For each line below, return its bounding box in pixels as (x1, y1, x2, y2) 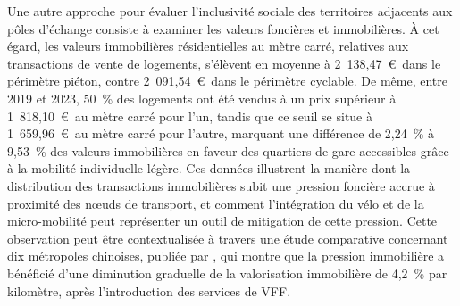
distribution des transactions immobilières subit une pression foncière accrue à (7, 176, 435, 194)
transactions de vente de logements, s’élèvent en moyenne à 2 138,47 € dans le (7, 54, 441, 72)
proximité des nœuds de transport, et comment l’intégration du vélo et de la (7, 194, 424, 212)
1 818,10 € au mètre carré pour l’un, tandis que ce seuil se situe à (7, 106, 372, 125)
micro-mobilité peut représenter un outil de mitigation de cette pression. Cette (7, 211, 438, 230)
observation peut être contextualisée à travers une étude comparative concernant (7, 228, 448, 247)
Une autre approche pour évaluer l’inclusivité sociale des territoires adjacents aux (7, 2, 453, 20)
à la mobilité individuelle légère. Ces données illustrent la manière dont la (7, 159, 411, 178)
